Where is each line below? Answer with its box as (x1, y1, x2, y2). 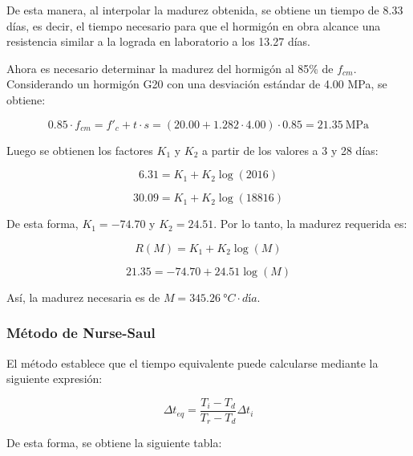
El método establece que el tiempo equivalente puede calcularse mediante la (6, 354, 379, 371)
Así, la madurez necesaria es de (6, 288, 160, 305)
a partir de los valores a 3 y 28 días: (202, 141, 379, 158)
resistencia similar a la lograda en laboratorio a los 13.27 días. (6, 33, 310, 50)
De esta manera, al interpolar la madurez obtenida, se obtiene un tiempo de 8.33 (6, 2, 403, 18)
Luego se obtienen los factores (6, 141, 153, 158)
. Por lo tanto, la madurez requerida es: (213, 215, 407, 232)
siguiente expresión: (6, 370, 103, 387)
